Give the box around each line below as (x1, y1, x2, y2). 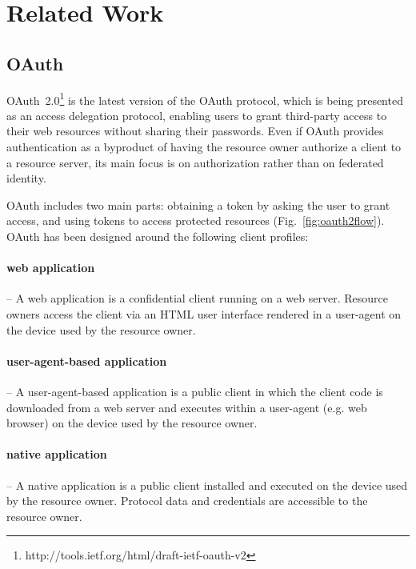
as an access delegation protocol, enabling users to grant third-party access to (6, 106, 387, 123)
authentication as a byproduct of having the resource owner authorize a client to (6, 138, 402, 155)
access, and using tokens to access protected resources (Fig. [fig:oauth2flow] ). (6, 212, 385, 229)
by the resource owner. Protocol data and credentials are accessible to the (6, 492, 368, 509)
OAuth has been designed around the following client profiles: (6, 227, 309, 244)
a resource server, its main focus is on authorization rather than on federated (6, 154, 384, 170)
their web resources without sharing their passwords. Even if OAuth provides (6, 122, 384, 139)
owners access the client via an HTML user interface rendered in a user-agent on (6, 305, 402, 322)
